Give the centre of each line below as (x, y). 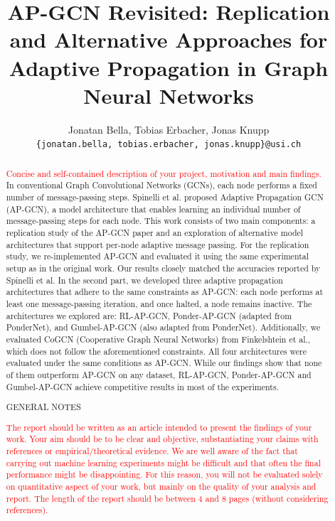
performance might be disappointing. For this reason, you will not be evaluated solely (164, 474)
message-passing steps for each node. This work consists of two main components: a (161, 221)
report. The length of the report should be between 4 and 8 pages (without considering (167, 498)
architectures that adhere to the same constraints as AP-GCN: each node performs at (165, 292)
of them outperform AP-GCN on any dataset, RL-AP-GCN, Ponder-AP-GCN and (159, 374)
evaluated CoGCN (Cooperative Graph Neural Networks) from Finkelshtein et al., (158, 339)
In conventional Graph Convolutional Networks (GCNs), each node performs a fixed (161, 185)
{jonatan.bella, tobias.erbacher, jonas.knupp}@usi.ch (169, 145)
